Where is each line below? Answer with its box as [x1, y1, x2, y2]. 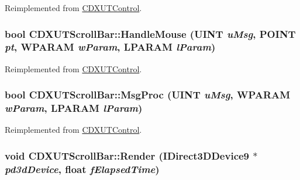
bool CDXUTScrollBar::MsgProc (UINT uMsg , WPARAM [5, 87, 291, 102]
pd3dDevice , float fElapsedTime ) [5, 161, 160, 176]
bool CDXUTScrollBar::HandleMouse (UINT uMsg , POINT [5, 26, 296, 41]
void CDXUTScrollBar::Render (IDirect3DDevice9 [5, 148, 250, 163]
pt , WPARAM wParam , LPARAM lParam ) [5, 40, 216, 54]
